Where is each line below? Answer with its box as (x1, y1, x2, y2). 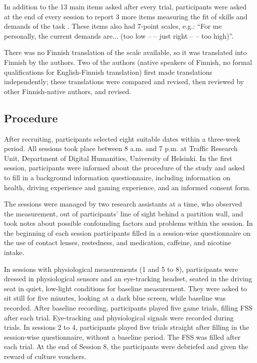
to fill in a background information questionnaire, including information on (4, 172, 231, 182)
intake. (4, 247, 24, 258)
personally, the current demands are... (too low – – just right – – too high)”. (4, 30, 234, 41)
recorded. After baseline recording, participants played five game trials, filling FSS (4, 303, 253, 313)
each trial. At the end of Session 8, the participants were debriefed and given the (4, 341, 248, 352)
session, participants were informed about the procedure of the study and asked (4, 162, 245, 173)
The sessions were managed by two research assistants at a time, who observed (4, 199, 242, 209)
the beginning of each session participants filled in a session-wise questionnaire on (4, 227, 251, 238)
